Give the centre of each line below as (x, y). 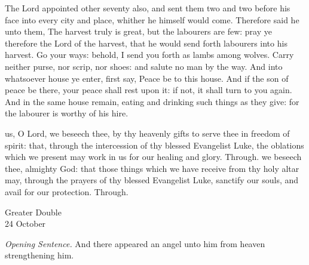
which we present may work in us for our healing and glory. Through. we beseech (153, 157)
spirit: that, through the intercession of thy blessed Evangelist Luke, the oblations (154, 145)
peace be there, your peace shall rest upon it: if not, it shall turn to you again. (149, 90)
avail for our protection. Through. (67, 191)
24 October (25, 224)
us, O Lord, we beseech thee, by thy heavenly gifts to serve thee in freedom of (147, 133)
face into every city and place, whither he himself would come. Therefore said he (152, 19)
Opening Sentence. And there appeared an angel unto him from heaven (135, 243)
